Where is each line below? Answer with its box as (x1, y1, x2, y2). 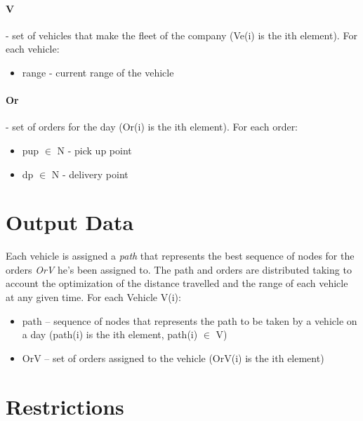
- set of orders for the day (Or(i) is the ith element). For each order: (6, 119, 298, 134)
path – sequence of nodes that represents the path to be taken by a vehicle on (22, 313, 357, 328)
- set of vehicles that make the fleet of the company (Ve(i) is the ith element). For (6, 27, 357, 42)
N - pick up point (57, 142, 132, 157)
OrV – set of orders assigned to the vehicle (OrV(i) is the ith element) (22, 350, 324, 365)
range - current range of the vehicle (22, 65, 174, 79)
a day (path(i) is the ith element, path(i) (22, 327, 198, 342)
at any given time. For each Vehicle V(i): (6, 290, 181, 305)
